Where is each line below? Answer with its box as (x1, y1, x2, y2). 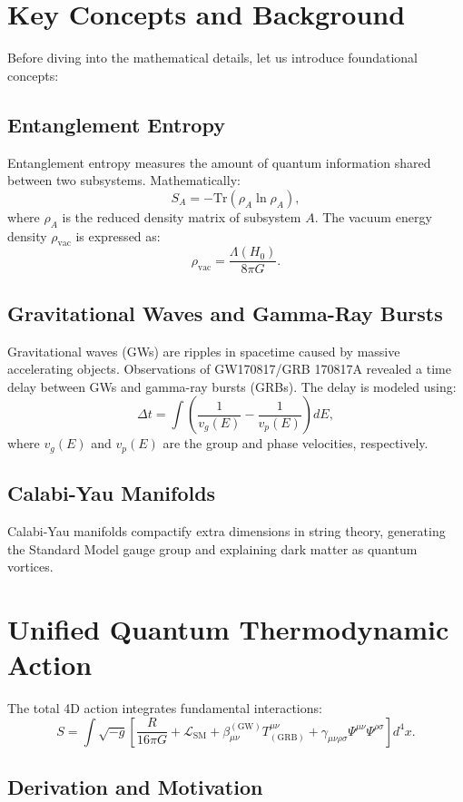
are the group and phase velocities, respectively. (163, 434, 429, 453)
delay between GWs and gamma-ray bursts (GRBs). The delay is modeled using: (7, 377, 457, 396)
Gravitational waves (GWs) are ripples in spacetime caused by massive (7, 341, 400, 360)
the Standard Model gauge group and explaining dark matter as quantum (7, 539, 418, 558)
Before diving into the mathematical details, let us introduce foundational (7, 48, 418, 67)
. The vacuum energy (314, 207, 432, 226)
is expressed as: (75, 226, 161, 245)
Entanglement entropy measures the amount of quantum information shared (7, 152, 431, 171)
